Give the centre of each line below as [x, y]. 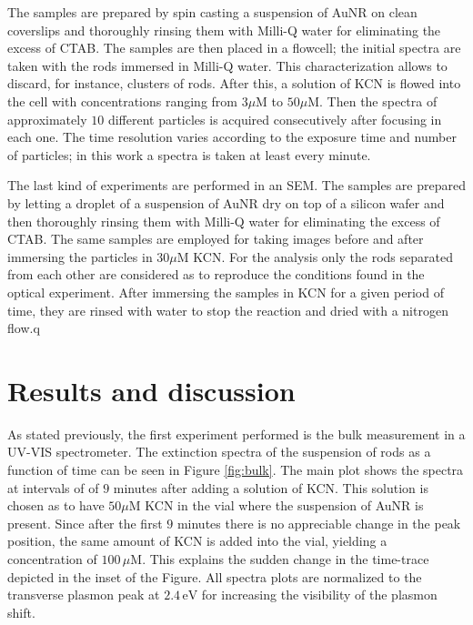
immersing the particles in [80, 256]
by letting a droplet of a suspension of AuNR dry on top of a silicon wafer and [226, 202]
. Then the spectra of [378, 101]
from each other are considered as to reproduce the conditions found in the [216, 274]
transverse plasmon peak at [84, 595]
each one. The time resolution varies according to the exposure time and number [232, 137]
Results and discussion [151, 390]
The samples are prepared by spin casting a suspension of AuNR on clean [212, 12]
